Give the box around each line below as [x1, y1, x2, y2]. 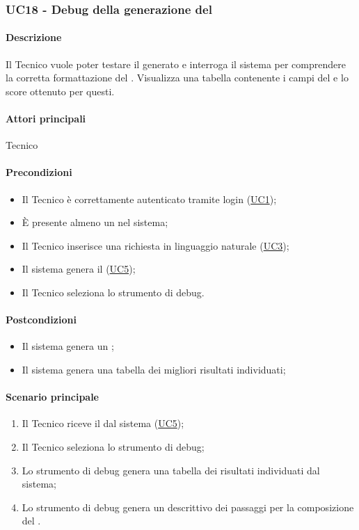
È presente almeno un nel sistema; [22, 215, 168, 230]
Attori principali [6, 111, 86, 126]
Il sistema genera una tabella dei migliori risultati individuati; [22, 362, 286, 376]
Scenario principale [6, 390, 99, 404]
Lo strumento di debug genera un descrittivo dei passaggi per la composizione [22, 499, 354, 514]
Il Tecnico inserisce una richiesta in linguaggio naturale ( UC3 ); [22, 238, 289, 252]
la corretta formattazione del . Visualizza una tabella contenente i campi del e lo [6, 70, 349, 85]
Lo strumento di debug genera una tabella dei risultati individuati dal [22, 463, 320, 477]
